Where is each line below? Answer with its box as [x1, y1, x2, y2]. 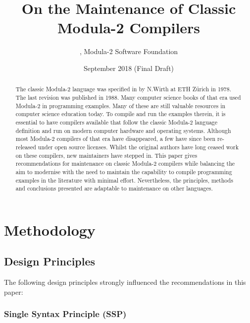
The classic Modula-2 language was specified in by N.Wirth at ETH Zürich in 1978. [15, 85, 231, 93]
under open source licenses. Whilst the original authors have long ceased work [38, 142, 239, 151]
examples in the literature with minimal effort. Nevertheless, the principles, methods [15, 176, 233, 184]
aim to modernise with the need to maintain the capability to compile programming [15, 167, 232, 176]
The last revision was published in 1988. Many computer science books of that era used [15, 93, 241, 101]
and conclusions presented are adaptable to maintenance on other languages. [15, 184, 213, 193]
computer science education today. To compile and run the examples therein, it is [15, 110, 226, 118]
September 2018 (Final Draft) [83, 63, 174, 73]
